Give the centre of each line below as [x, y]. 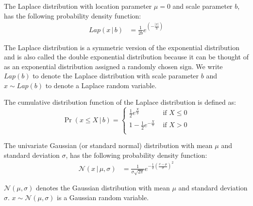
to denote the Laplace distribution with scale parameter [116, 76]
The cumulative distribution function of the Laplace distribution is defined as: [120, 102]
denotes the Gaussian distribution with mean [103, 188]
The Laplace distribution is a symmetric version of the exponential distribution [122, 47]
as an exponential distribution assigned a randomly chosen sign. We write [113, 66]
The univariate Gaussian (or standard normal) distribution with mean [108, 145]
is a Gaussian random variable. [103, 197]
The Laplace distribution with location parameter [78, 6]
